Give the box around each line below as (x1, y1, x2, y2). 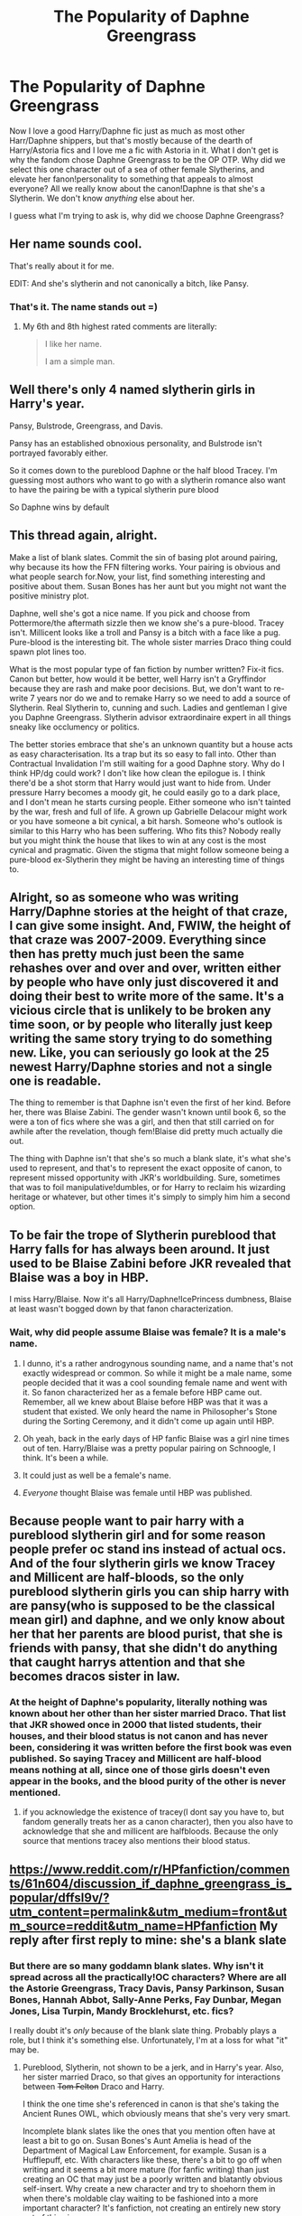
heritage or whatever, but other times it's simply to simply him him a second (9, 1191, 291, 1203)
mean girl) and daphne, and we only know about (9, 1611, 286, 1628)
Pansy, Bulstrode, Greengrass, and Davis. (9, 420, 164, 431)
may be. (9, 2044, 40, 2055)
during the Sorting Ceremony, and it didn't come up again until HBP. (22, 1415, 275, 1426)
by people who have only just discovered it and (9, 974, 279, 991)
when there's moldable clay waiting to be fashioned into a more (22, 2193, 259, 2203)
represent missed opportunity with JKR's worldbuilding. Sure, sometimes (9, 1172, 281, 1183)
